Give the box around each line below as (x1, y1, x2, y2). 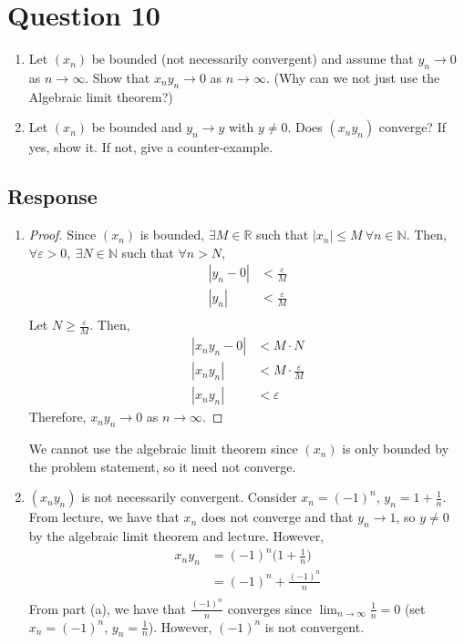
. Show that (85, 67, 150, 87)
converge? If (378, 118, 446, 137)
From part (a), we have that (28, 598, 186, 618)
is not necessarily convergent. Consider (81, 487, 297, 506)
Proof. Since (28, 225, 97, 244)
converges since (227, 598, 313, 618)
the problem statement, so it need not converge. (28, 456, 296, 475)
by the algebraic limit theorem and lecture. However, (28, 526, 325, 546)
